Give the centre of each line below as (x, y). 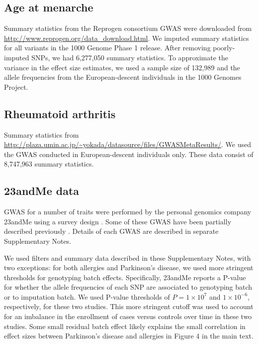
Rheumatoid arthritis (60, 113)
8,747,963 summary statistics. (49, 164)
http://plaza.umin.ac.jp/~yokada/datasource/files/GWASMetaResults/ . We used (128, 144)
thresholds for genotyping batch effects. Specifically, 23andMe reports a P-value (125, 277)
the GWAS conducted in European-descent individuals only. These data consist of (129, 154)
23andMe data (42, 191)
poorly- (224, 48)
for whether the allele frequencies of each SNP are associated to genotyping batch (128, 287)
